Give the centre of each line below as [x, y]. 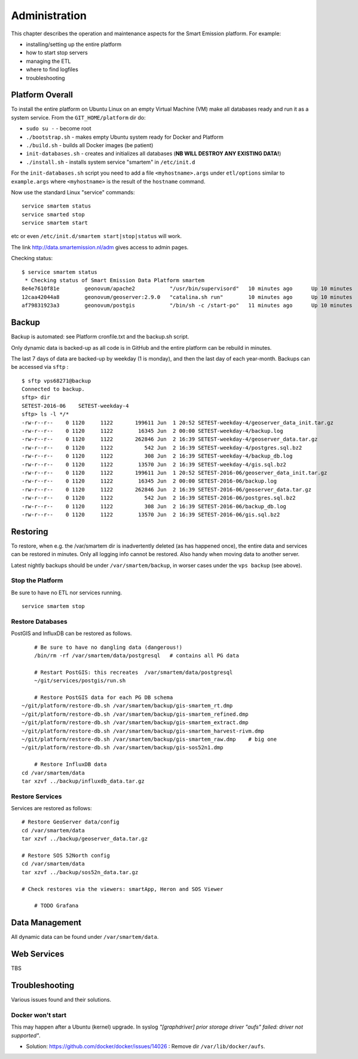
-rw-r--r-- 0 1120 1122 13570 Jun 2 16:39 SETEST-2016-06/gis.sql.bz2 [151, 515]
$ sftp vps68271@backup [56, 381]
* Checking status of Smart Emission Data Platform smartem [114, 280]
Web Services [38, 954]
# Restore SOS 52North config [66, 856]
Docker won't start [39, 1015]
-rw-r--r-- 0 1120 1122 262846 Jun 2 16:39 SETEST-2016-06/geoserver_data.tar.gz [167, 489]
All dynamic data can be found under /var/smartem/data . [85, 937]
